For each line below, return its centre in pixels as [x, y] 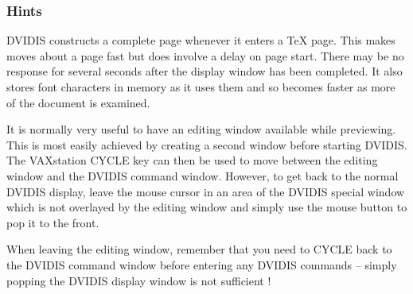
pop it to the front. [53, 222]
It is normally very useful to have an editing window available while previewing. [201, 129]
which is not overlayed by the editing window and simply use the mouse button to [207, 207]
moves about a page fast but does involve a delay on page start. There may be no [205, 55]
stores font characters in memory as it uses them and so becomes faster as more [201, 87]
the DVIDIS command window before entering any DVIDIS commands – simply [202, 264]
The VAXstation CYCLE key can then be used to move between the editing [192, 160]
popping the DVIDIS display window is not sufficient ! [139, 280]
